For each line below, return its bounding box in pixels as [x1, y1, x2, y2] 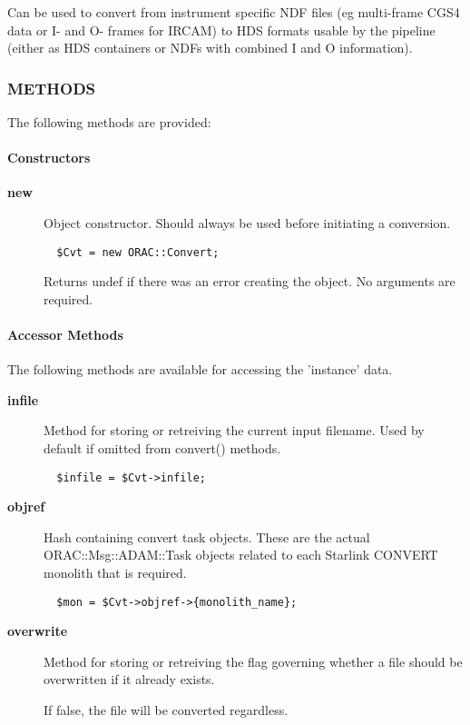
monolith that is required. [44, 563, 187, 582]
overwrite [7, 621, 68, 641]
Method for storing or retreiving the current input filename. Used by [44, 421, 425, 440]
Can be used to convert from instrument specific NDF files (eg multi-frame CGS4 [7, 3, 460, 21]
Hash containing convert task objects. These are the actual [44, 527, 370, 546]
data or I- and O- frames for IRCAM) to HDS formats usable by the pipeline [7, 20, 436, 39]
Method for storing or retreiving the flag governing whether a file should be [44, 651, 463, 670]
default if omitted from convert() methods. [44, 439, 281, 457]
